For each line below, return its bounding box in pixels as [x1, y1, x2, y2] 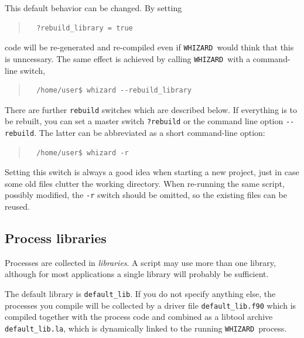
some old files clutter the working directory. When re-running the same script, [5, 177, 285, 189]
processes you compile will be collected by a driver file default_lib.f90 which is [5, 299, 296, 311]
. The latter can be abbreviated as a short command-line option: [34, 127, 265, 138]
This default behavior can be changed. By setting [5, 2, 182, 13]
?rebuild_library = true [36, 23, 133, 32]
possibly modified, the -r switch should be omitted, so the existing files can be [5, 189, 287, 201]
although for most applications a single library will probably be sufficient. [5, 268, 269, 280]
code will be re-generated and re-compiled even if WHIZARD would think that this [5, 41, 294, 53]
